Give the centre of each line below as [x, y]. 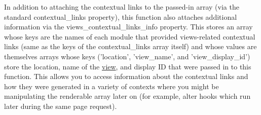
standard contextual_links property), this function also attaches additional [121, 16]
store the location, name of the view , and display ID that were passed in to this [128, 66]
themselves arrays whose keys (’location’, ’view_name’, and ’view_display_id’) [127, 56]
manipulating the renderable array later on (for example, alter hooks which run [127, 96]
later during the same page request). [61, 106]
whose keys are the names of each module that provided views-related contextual [130, 36]
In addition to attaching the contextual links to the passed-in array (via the [122, 7]
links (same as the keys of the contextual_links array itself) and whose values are [130, 46]
